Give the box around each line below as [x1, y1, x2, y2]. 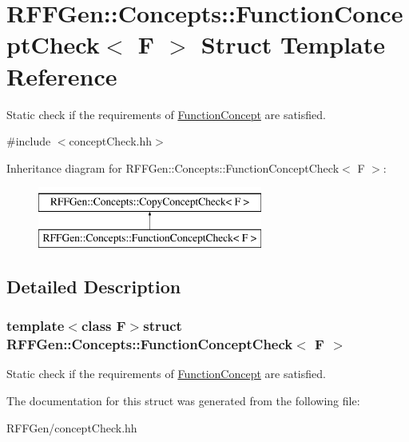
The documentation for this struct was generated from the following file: [6, 392, 360, 408]
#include [6, 133, 51, 149]
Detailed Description [6, 273, 181, 298]
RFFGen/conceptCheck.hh [6, 419, 137, 436]
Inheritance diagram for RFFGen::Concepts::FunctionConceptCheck [6, 159, 340, 176]
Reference [6, 59, 117, 92]
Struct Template [201, 28, 386, 61]
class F [81, 316, 126, 336]
